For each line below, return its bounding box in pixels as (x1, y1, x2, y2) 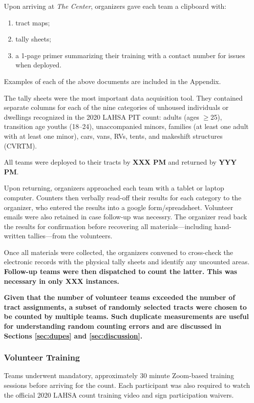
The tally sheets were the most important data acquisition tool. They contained (4, 92, 243, 103)
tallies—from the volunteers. (28, 231, 112, 241)
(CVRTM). (4, 140, 37, 150)
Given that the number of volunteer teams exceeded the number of (4, 292, 235, 302)
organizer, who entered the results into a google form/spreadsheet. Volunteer (4, 202, 233, 212)
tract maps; (15, 17, 50, 27)
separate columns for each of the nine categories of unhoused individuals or (4, 102, 229, 112)
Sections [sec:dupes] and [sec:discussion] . (4, 330, 143, 340)
